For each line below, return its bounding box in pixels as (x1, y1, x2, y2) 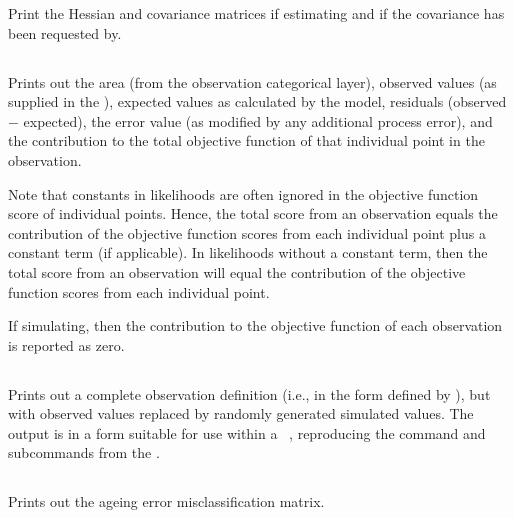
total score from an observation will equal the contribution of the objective (8, 261, 466, 282)
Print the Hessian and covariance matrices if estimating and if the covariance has (8, 3, 505, 23)
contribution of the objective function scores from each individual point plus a (8, 222, 486, 243)
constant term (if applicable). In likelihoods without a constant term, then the (8, 242, 488, 263)
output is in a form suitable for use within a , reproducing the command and (8, 422, 486, 443)
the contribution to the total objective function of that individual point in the (8, 130, 485, 151)
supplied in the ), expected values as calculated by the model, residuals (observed (8, 91, 507, 112)
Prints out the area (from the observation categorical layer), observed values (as (8, 71, 497, 92)
